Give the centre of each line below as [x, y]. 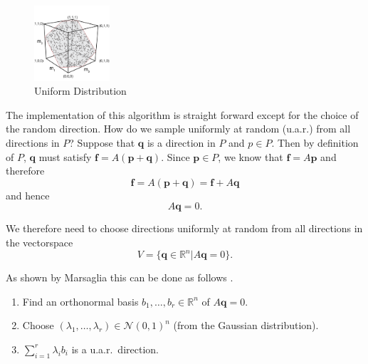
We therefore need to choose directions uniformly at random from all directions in [184, 228]
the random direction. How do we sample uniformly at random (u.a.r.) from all [178, 129]
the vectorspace [40, 242]
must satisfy [65, 156]
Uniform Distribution [80, 91]
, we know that [251, 156]
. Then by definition [315, 142]
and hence [28, 195]
